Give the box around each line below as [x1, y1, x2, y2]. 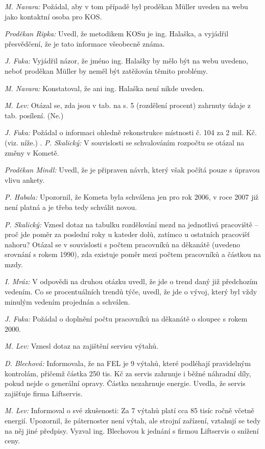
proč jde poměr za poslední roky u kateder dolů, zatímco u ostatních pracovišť [5, 229, 250, 240]
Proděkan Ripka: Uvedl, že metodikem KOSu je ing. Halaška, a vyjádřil [5, 28, 229, 39]
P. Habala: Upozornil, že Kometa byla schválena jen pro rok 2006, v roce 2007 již [5, 191, 259, 202]
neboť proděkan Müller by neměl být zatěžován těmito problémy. [5, 65, 208, 76]
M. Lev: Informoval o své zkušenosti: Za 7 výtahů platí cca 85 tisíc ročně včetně [5, 405, 254, 416]
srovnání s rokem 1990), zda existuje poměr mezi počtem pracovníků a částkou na [5, 249, 261, 260]
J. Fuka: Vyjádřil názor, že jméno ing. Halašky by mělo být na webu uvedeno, [5, 55, 248, 66]
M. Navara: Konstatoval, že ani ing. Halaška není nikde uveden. [5, 82, 205, 93]
